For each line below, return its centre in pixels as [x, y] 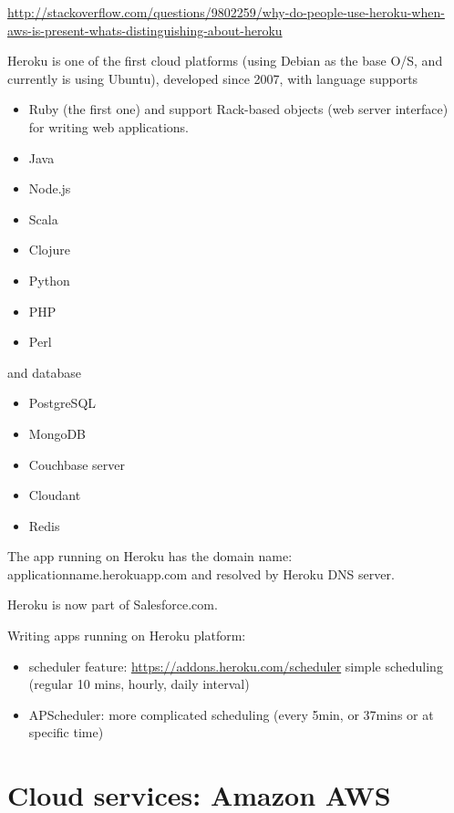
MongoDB [57, 433]
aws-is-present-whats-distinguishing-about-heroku [145, 30]
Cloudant [55, 495]
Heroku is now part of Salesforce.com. [113, 605]
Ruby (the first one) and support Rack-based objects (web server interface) [238, 109]
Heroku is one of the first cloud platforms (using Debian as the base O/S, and [225, 61]
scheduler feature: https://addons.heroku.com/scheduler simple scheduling [236, 666]
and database [44, 372]
